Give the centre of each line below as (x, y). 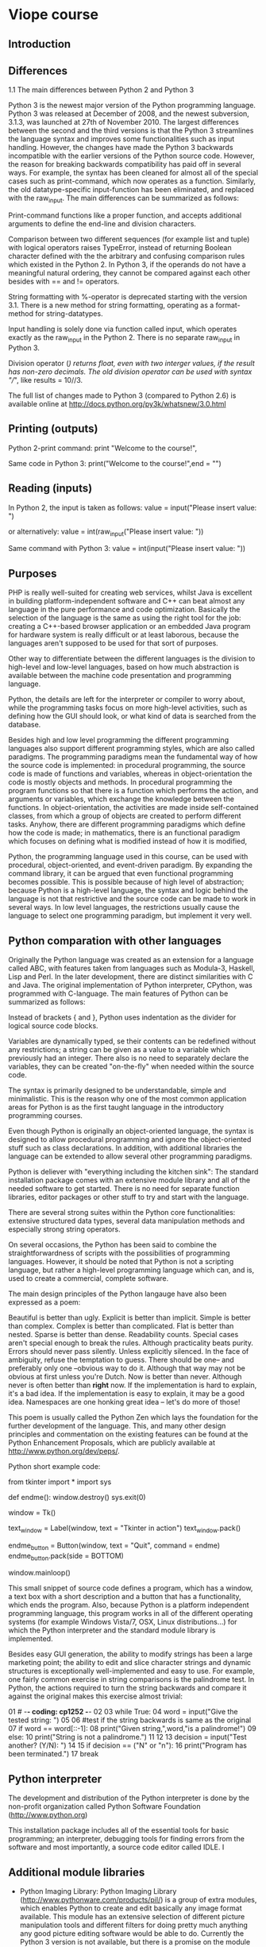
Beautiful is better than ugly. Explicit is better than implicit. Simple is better (130, 1318)
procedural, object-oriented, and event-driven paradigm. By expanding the (130, 865)
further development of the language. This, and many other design (117, 1426)
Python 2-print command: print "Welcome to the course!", (102, 448)
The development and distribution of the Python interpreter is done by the (129, 1798)
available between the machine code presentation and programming (120, 676)
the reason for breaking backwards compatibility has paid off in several (125, 164)
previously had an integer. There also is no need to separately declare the (129, 1058)
